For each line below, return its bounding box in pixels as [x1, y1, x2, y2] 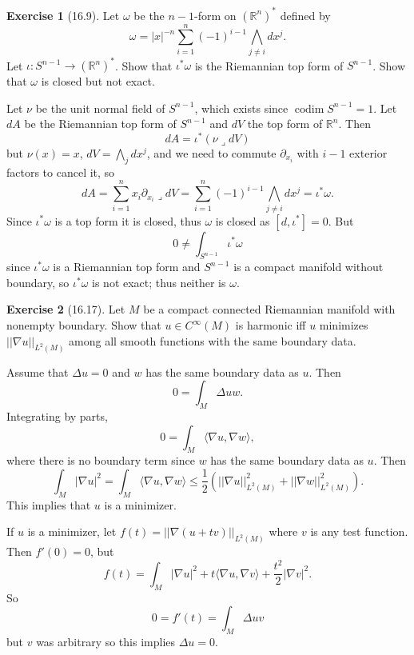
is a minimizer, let [27, 523, 117, 540]
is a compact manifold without [233, 258, 384, 275]
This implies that [6, 496, 91, 513]
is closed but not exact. [41, 73, 155, 90]
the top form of [247, 115, 323, 132]
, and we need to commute [146, 144, 277, 161]
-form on [194, 6, 237, 23]
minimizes [319, 317, 368, 333]
